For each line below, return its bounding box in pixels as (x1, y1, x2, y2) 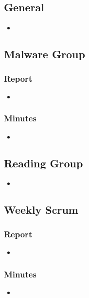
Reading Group (4, 155, 83, 170)
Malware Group (4, 46, 85, 62)
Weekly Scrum (4, 202, 78, 217)
